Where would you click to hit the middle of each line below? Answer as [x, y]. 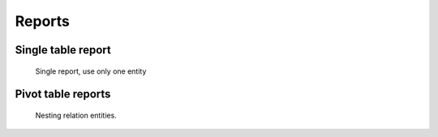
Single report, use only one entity [91, 71]
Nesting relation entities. [76, 115]
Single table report [63, 50]
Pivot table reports [63, 94]
